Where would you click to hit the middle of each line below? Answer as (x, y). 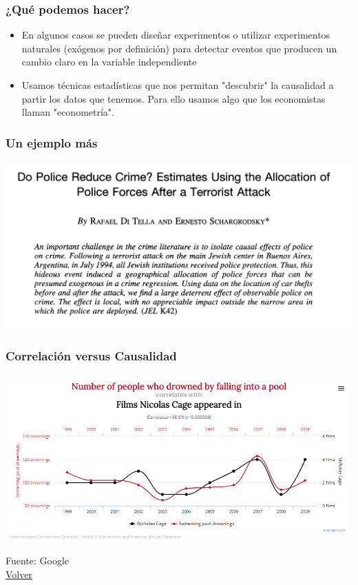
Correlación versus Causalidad (91, 356)
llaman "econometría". (68, 112)
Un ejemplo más (52, 142)
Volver (19, 574)
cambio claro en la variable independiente (109, 62)
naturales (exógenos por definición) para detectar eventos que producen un (179, 48)
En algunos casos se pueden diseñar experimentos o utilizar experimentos (176, 35)
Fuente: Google (38, 561)
